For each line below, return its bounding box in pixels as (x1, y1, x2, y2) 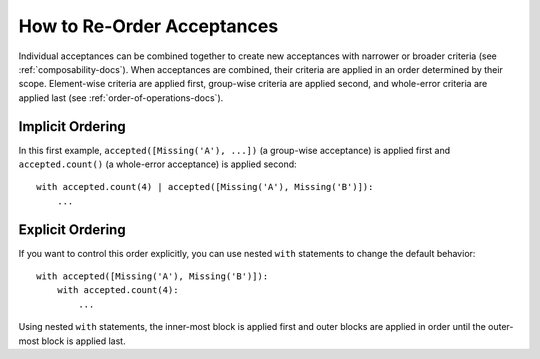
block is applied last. (41, 335, 126, 347)
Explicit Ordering (18, 221, 126, 238)
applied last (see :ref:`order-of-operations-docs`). (18, 91, 224, 104)
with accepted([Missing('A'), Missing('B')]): (36, 271, 269, 282)
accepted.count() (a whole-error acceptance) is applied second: (18, 158, 297, 170)
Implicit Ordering (18, 118, 127, 135)
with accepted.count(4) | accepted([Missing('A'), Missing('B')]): (36, 181, 374, 193)
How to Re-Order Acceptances (18, 15, 279, 37)
